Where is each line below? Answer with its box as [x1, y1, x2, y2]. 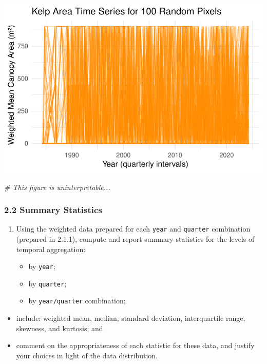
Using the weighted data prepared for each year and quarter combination [16, 223, 251, 234]
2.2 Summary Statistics [4, 203, 102, 216]
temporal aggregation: [16, 243, 86, 254]
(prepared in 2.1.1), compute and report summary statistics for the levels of [16, 233, 255, 244]
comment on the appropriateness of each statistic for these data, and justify [16, 340, 255, 351]
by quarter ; [28, 278, 67, 289]
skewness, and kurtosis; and [16, 322, 103, 333]
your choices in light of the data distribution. [16, 350, 158, 360]
